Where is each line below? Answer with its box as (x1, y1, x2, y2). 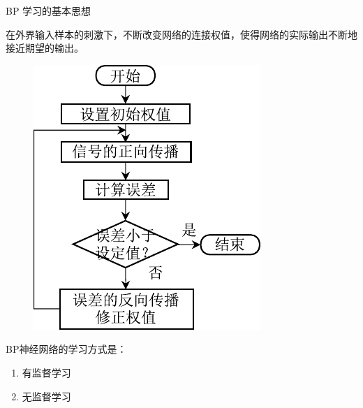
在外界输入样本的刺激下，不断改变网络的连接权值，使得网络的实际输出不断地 (6, 27, 357, 41)
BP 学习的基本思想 (6, 3, 91, 17)
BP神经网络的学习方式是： (6, 342, 127, 356)
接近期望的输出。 (6, 41, 84, 55)
